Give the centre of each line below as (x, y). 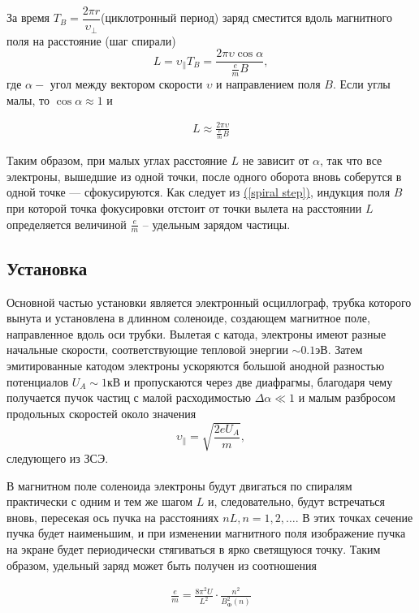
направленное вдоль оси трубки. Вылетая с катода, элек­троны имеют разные (197, 333)
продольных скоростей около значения (102, 413)
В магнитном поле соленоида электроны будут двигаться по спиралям (179, 485)
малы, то (28, 99)
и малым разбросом (347, 397)
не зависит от (276, 160)
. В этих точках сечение (354, 517)
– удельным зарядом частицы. (216, 224)
